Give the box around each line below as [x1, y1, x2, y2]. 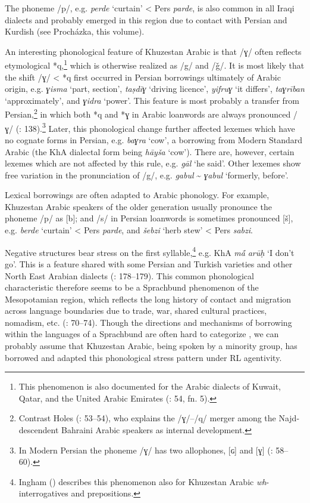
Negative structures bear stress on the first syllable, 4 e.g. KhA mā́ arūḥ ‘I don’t [5, 244, 295, 258]
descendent [18, 424, 59, 436]
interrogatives [18, 487, 68, 499]
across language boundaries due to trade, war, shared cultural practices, [5, 304, 267, 317]
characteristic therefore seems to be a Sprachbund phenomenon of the [5, 281, 259, 294]
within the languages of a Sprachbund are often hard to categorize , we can [5, 328, 279, 340]
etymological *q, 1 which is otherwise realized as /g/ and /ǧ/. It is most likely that [5, 57, 305, 72]
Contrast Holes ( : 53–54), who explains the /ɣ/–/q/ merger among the [18, 412, 276, 424]
